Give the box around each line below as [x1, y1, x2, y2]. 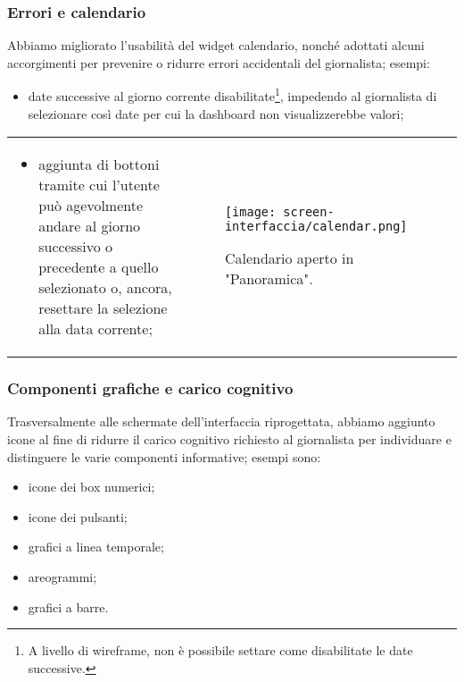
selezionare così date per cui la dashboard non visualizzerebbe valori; [28, 104, 404, 122]
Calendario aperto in [224, 247, 354, 268]
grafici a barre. [28, 597, 109, 616]
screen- [283, 204, 335, 219]
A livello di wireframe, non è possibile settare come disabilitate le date [28, 641, 413, 660]
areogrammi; [28, 568, 97, 586]
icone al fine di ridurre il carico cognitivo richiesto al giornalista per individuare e [7, 430, 452, 449]
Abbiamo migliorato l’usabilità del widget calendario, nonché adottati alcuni [7, 36, 425, 55]
